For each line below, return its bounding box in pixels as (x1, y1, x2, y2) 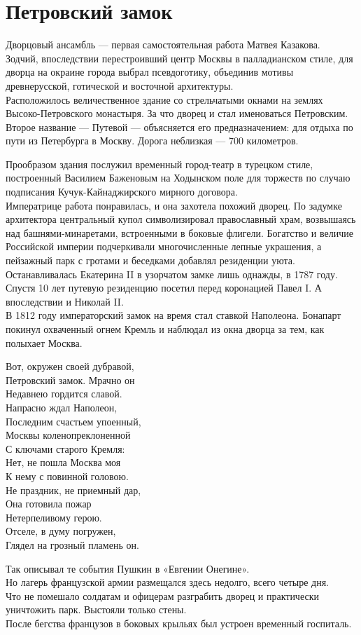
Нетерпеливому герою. (6, 510, 102, 524)
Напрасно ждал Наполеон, (6, 400, 118, 414)
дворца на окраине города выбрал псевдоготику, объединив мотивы (6, 64, 294, 79)
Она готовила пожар (6, 496, 92, 511)
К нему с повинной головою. (6, 468, 129, 483)
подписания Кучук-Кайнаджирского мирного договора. (6, 184, 238, 199)
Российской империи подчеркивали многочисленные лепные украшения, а (6, 239, 322, 254)
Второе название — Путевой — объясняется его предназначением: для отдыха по (6, 119, 353, 134)
